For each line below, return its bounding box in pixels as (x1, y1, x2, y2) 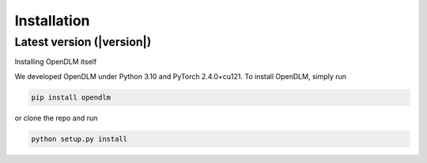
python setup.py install (31, 135, 128, 143)
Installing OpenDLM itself (14, 57, 97, 66)
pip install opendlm (31, 93, 111, 102)
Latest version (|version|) (14, 35, 152, 49)
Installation (14, 12, 90, 29)
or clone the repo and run (14, 113, 98, 123)
